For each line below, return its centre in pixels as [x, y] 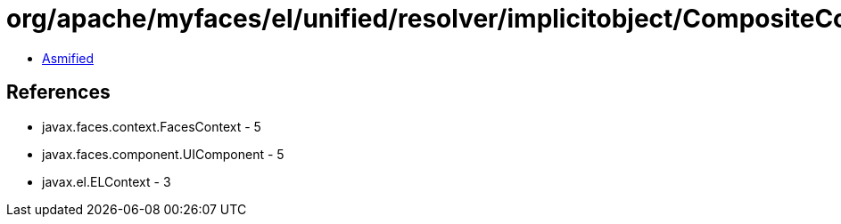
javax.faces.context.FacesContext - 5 [152, 126]
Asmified [68, 58]
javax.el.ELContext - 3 [107, 181]
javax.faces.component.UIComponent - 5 [163, 154]
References [58, 92]
